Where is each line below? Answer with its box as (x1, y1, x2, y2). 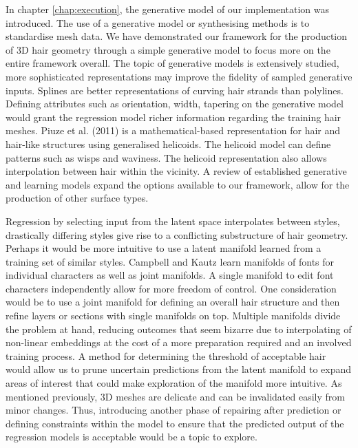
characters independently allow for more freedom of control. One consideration (6, 281, 337, 295)
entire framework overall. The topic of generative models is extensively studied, (6, 56, 339, 70)
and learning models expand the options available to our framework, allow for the (6, 177, 350, 191)
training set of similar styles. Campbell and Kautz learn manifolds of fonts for (6, 254, 335, 268)
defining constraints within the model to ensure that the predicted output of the (6, 416, 344, 430)
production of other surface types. (6, 191, 149, 205)
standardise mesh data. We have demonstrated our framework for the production (6, 29, 348, 43)
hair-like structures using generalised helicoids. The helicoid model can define (6, 136, 331, 151)
